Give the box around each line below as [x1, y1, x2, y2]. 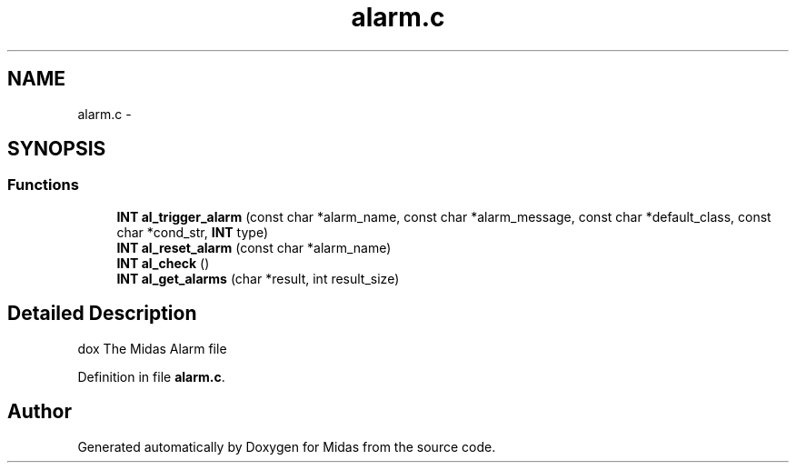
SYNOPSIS [7, 137, 106, 161]
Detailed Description [7, 302, 197, 325]
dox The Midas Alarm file [77, 340, 227, 356]
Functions [7, 175, 79, 195]
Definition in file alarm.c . [77, 368, 225, 385]
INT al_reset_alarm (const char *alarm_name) [116, 239, 392, 255]
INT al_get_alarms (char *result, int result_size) [116, 270, 400, 286]
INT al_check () [116, 255, 210, 271]
